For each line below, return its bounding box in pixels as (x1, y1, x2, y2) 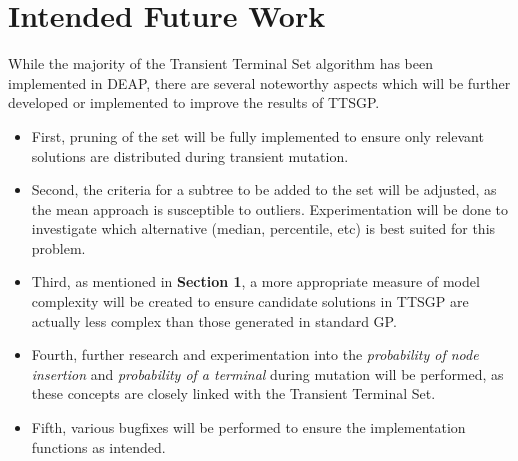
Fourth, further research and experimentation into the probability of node (31, 344, 479, 365)
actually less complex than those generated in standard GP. (31, 310, 397, 331)
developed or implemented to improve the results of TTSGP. (8, 92, 380, 113)
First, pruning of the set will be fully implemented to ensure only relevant (31, 125, 484, 146)
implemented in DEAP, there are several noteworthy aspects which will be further (8, 72, 511, 93)
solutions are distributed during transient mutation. (31, 145, 349, 166)
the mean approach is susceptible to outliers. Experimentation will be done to (31, 198, 509, 219)
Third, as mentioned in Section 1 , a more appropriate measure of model (31, 271, 480, 292)
